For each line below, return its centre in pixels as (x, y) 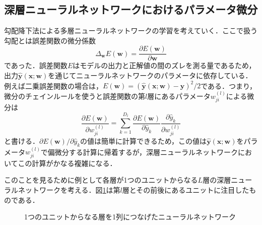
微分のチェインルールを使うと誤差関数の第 (75, 96)
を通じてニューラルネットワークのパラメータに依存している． (150, 75)
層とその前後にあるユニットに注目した (186, 190)
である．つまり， (229, 86)
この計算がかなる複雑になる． (67, 163)
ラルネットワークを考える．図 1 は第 (62, 190)
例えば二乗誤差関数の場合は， (53, 86)
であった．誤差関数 (36, 65)
